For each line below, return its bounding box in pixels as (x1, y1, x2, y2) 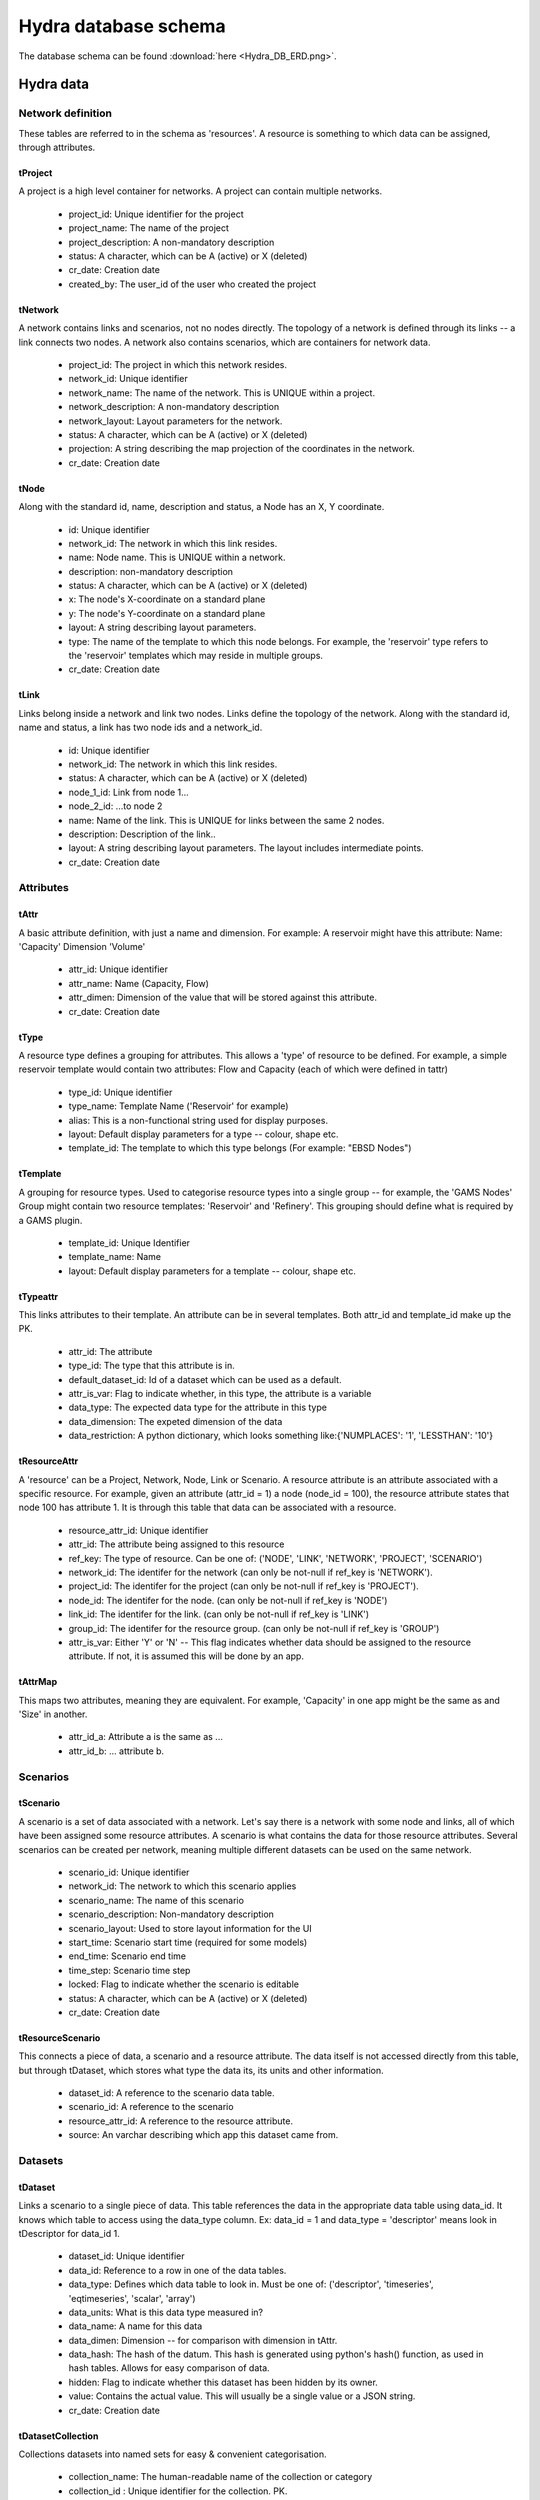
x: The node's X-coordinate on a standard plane (68, 593, 266, 605)
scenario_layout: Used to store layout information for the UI (68, 1922, 312, 1934)
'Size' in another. (18, 1708, 88, 1720)
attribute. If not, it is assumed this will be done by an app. (68, 1650, 305, 1662)
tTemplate (18, 1168, 62, 1180)
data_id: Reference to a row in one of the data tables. (68, 2264, 287, 2276)
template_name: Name (68, 1251, 162, 1263)
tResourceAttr (18, 1455, 79, 1467)
